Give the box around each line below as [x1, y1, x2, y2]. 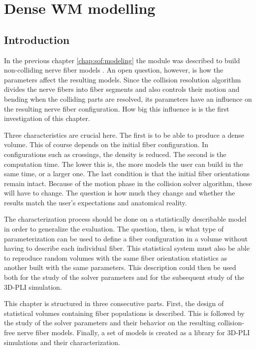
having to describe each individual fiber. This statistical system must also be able [4, 243, 250, 253]
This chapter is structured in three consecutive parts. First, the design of [4, 298, 224, 309]
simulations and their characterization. [4, 337, 120, 347]
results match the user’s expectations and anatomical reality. [4, 197, 187, 207]
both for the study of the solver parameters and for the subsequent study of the [4, 272, 244, 282]
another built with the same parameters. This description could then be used [4, 262, 236, 272]
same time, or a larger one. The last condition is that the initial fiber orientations [4, 168, 250, 179]
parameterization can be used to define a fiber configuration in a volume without [4, 233, 248, 243]
